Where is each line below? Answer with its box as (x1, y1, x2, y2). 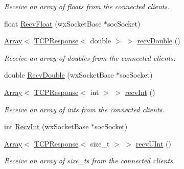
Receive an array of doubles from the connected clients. (4, 52, 176, 63)
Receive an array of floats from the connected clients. (4, 1, 170, 11)
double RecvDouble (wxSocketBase (4, 69, 114, 80)
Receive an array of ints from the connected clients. (4, 104, 165, 114)
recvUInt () (135, 138, 172, 149)
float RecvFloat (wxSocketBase (4, 18, 102, 29)
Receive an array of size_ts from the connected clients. (4, 155, 175, 166)
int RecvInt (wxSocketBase (4, 121, 89, 132)
